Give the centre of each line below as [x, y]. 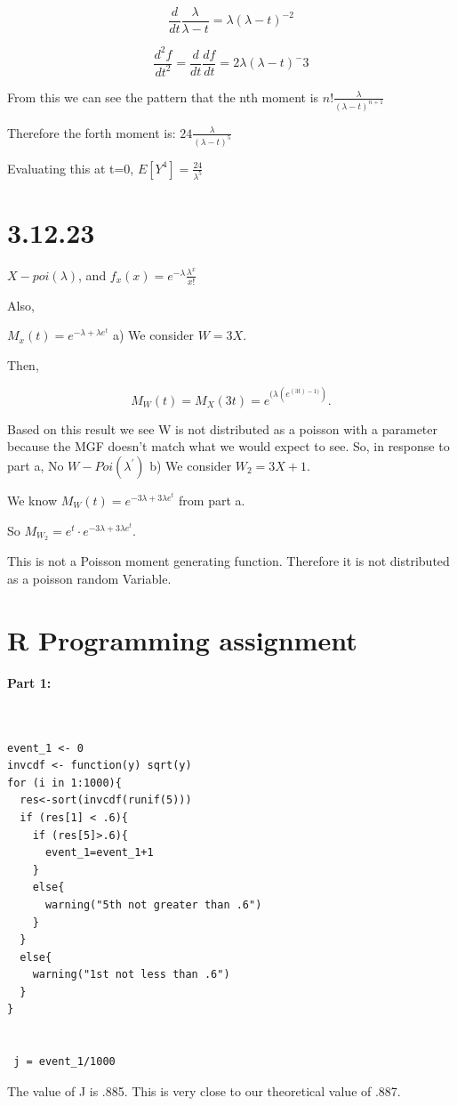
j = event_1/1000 [64, 1062]
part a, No [36, 466]
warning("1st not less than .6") [131, 975]
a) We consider [153, 335]
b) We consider [191, 466]
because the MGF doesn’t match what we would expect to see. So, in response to [228, 446]
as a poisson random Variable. [89, 579]
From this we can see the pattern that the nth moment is [163, 97]
